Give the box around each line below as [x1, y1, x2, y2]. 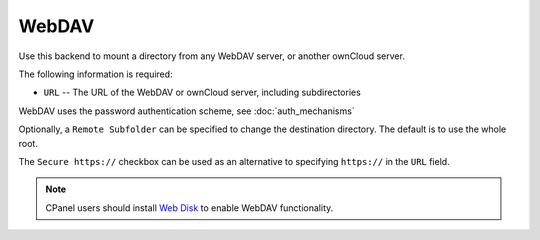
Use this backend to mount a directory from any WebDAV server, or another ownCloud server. [18, 50, 405, 62]
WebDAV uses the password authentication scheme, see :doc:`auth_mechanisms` [18, 105, 355, 117]
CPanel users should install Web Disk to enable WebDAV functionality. [45, 201, 334, 214]
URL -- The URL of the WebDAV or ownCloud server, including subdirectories [43, 86, 362, 99]
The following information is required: [18, 68, 174, 80]
